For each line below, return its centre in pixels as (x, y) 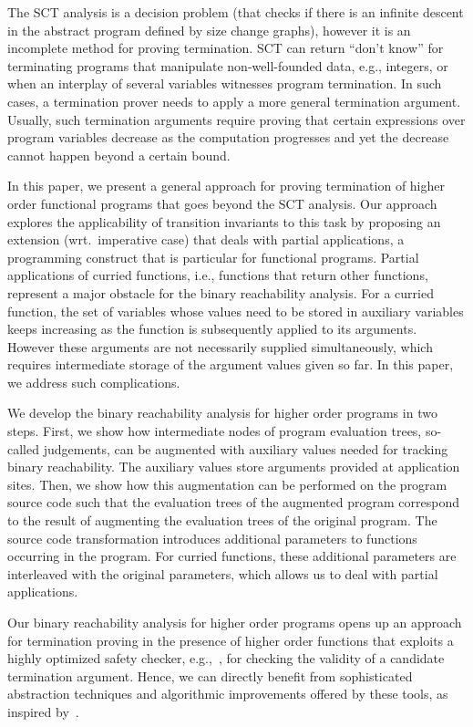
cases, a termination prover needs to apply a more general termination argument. (234, 101)
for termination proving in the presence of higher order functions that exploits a (231, 640)
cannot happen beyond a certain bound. (119, 155)
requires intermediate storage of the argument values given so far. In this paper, (231, 364)
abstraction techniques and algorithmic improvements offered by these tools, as (228, 694)
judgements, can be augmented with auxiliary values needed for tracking (246, 448)
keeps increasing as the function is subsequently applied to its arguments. (212, 329)
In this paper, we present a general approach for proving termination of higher (226, 186)
